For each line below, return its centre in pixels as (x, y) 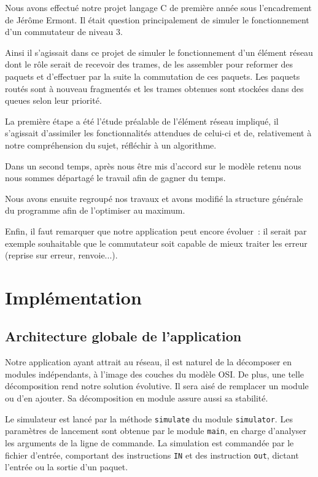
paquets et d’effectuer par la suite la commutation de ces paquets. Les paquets (153, 76)
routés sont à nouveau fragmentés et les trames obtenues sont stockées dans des (154, 88)
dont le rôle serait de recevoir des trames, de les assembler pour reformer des (149, 64)
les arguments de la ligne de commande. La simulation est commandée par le (149, 442)
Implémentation (73, 297)
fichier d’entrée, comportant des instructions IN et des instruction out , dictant (152, 455)
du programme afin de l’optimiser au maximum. (95, 210)
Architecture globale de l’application (123, 336)
